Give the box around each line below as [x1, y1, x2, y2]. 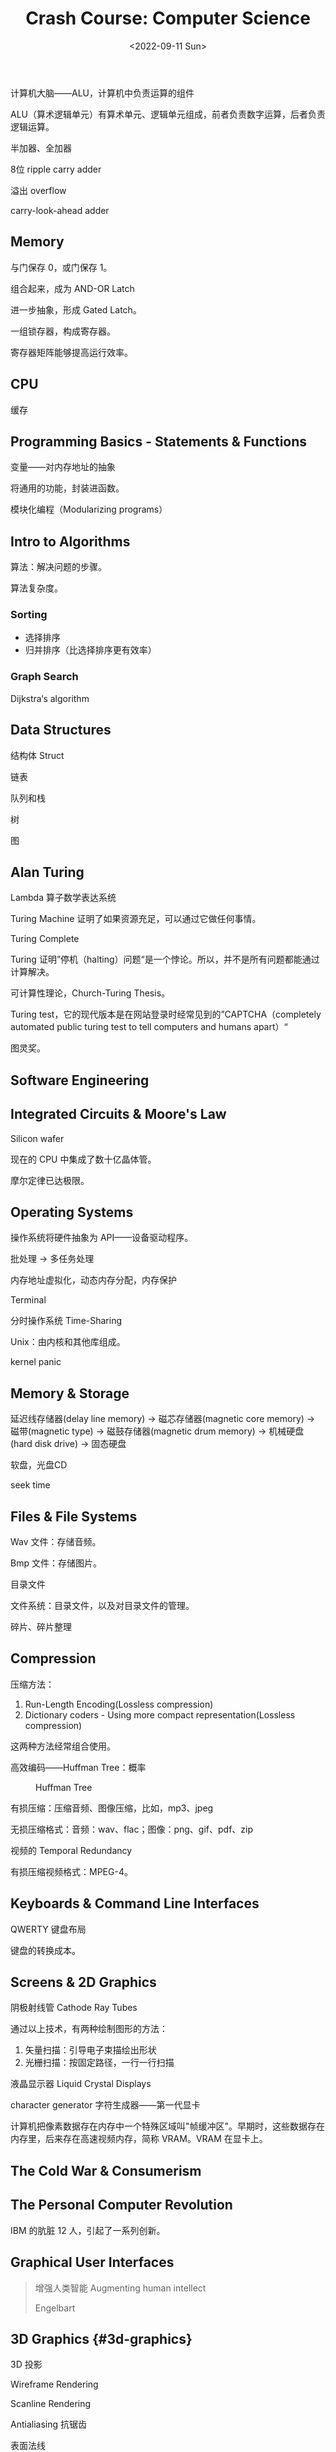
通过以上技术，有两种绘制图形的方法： [10, 2023, 168, 2035]
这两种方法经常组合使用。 [10, 1740, 116, 1752]
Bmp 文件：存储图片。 [10, 1557, 102, 1569]
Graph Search [10, 670, 79, 684]
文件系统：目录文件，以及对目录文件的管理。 [10, 1600, 195, 1612]
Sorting [10, 608, 48, 622]
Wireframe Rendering [10, 2378, 99, 2391]
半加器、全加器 [10, 142, 72, 154]
